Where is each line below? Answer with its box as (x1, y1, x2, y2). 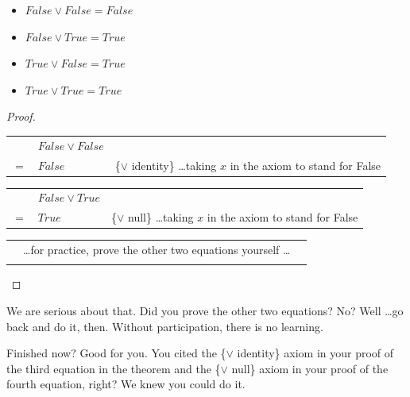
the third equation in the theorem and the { (6, 360, 221, 376)
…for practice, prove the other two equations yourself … (23, 241, 291, 258)
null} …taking (128, 209, 194, 225)
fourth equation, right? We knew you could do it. (6, 376, 246, 392)
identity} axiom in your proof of (237, 345, 394, 361)
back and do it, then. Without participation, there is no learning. (6, 318, 323, 334)
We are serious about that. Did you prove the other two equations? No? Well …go (6, 303, 404, 319)
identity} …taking (131, 156, 217, 173)
